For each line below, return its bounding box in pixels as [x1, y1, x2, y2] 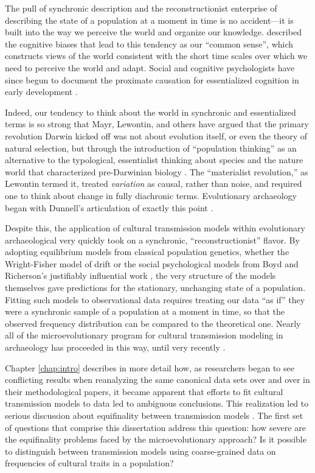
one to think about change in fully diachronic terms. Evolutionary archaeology [5, 189, 297, 201]
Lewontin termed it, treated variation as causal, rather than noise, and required [5, 177, 302, 190]
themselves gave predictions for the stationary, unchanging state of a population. [5, 281, 306, 294]
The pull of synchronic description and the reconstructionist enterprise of [5, 2, 277, 14]
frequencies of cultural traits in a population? [5, 457, 174, 469]
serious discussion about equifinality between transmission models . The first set [5, 409, 303, 421]
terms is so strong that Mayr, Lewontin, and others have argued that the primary [5, 117, 309, 130]
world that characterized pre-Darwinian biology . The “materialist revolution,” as [5, 165, 308, 178]
